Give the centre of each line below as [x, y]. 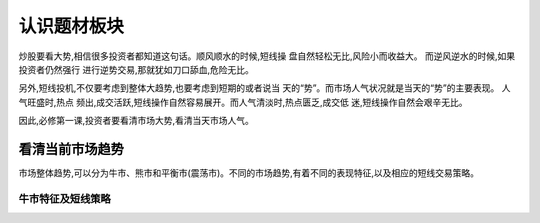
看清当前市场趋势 [71, 148]
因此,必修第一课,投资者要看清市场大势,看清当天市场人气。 [136, 121]
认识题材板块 [71, 26]
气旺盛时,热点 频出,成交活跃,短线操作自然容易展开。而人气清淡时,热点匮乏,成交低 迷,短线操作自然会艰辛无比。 [243, 102]
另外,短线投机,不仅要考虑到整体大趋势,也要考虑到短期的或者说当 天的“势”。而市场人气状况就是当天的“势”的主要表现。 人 [264, 88]
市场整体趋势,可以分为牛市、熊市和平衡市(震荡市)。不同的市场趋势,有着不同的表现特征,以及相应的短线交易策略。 [249, 173]
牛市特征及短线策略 [65, 198]
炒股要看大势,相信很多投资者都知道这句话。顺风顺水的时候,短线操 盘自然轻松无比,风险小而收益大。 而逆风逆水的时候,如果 [267, 56]
